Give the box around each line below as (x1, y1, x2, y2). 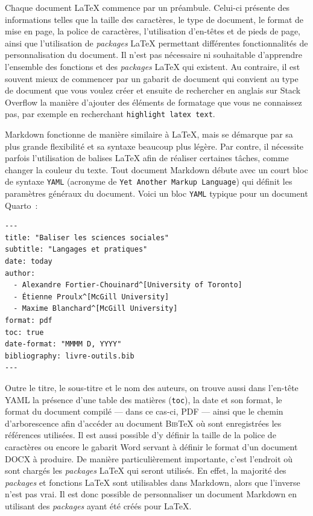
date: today (5, 257, 52, 266)
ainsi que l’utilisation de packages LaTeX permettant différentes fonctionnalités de (5, 36, 308, 49)
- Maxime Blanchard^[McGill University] (13, 304, 178, 313)
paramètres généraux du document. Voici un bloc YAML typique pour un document (5, 187, 308, 200)
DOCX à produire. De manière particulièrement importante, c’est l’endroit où (5, 452, 293, 465)
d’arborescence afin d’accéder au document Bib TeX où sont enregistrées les (5, 416, 282, 429)
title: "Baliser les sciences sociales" (5, 233, 169, 242)
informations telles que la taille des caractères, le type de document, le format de (5, 13, 304, 25)
